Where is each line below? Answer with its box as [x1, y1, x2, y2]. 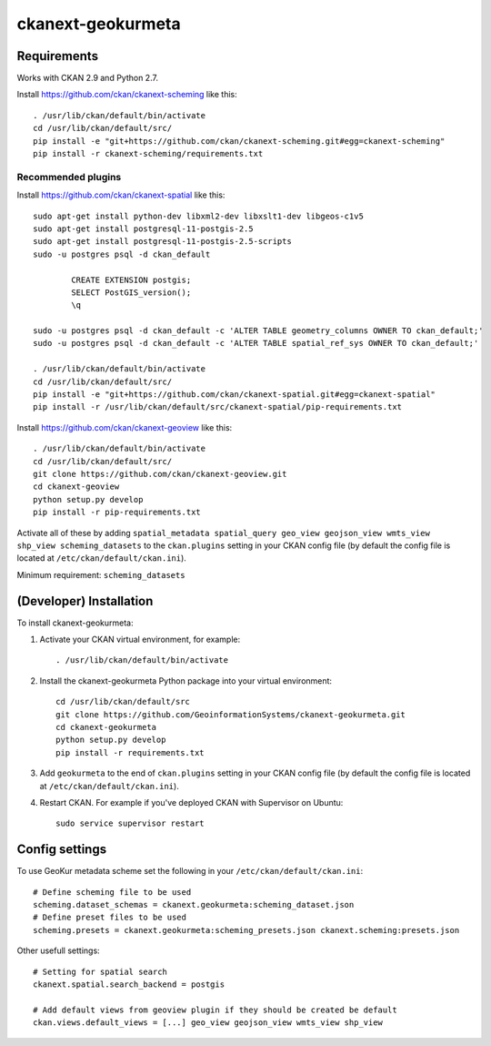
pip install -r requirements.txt [55, 747, 205, 757]
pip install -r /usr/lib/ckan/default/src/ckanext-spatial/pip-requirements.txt [33, 401, 403, 412]
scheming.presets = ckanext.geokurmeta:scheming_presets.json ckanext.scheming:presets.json [33, 925, 460, 935]
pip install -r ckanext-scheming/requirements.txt [33, 148, 264, 159]
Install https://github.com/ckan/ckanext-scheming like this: [16, 89, 237, 100]
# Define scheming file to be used [33, 887, 192, 897]
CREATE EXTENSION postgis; [71, 274, 192, 285]
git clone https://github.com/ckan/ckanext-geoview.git [33, 469, 287, 479]
